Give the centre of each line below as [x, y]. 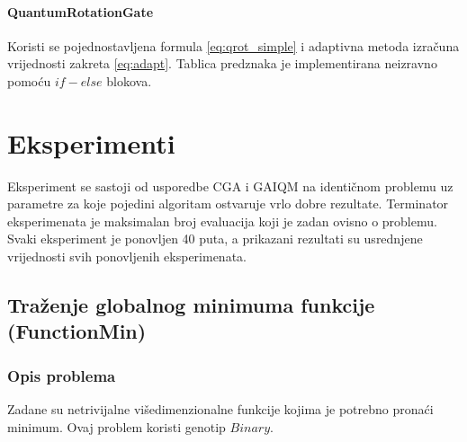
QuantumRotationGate [81, 11]
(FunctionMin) [77, 331]
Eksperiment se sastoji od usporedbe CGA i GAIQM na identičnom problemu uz [230, 186]
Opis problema [62, 375]
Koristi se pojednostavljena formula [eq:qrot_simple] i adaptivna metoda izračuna [233, 45]
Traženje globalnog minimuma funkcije [191, 305]
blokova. [129, 80]
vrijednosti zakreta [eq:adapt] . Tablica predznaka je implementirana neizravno [222, 63]
